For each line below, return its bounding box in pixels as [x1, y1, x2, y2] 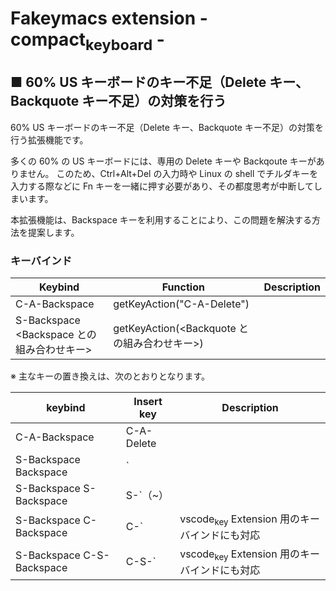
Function [161, 280, 205, 294]
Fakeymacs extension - [10, 7, 208, 30]
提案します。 [27, 226, 80, 238]
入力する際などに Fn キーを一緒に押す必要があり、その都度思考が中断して [10, 180, 315, 192]
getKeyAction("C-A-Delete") [113, 297, 250, 311]
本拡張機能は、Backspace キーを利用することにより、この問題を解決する [10, 213, 312, 226]
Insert [133, 394, 163, 408]
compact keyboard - [10, 28, 165, 54]
